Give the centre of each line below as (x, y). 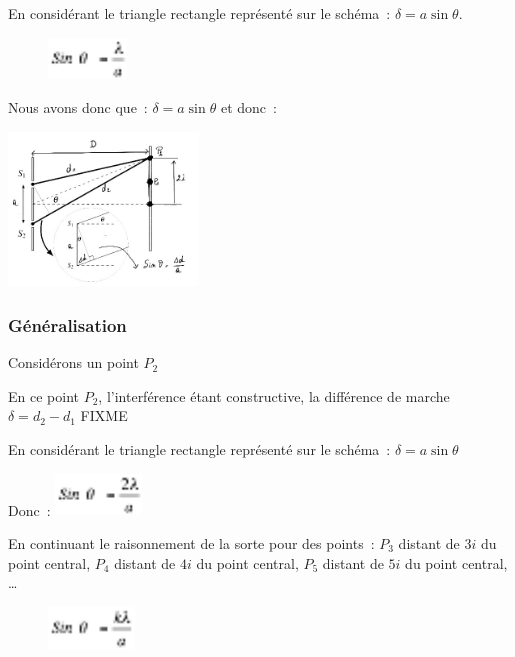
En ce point (43, 395)
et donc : (248, 107)
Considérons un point (73, 362)
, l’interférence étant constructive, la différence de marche (274, 395)
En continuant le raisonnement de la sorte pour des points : (191, 543)
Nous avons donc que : (78, 107)
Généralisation (67, 324)
